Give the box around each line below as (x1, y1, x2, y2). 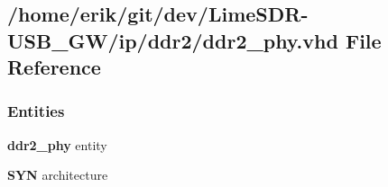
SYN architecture (7, 165, 108, 184)
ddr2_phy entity (7, 135, 107, 154)
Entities (7, 100, 65, 122)
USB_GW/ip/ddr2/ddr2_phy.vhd (7, 26, 338, 54)
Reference (7, 53, 101, 81)
